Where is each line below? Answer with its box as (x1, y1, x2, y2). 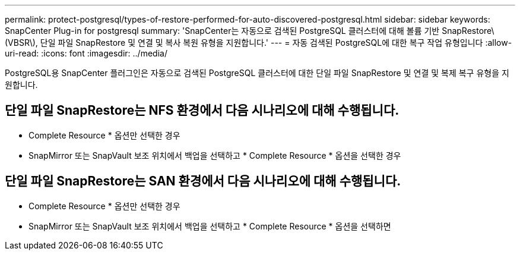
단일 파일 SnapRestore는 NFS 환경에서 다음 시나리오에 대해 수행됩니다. (5, 103, 399, 118)
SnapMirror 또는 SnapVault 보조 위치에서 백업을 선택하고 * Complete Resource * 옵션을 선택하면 (28, 221, 391, 231)
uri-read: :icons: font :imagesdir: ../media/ (5, 48, 167, 58)
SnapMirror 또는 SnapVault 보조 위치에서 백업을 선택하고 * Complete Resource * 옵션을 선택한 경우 (28, 150, 401, 160)
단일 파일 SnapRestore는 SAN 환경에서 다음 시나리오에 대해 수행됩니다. (5, 174, 401, 189)
